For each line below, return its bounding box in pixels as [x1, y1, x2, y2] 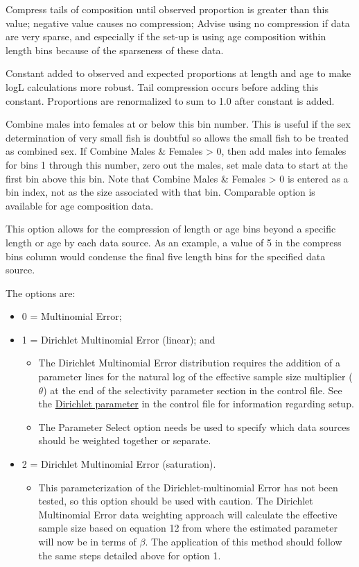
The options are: [6, 285, 76, 300]
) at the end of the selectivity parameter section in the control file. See [43, 382, 342, 397]
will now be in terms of [38, 534, 137, 548]
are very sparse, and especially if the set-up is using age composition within [6, 29, 326, 44]
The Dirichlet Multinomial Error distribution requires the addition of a [38, 355, 340, 370]
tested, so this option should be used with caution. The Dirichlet [38, 493, 313, 508]
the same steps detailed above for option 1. [38, 548, 221, 562]
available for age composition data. [6, 198, 154, 212]
